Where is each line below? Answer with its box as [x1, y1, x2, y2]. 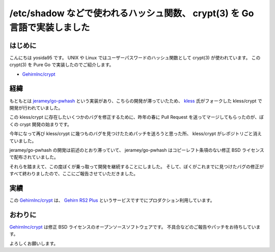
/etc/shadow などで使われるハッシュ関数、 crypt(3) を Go [9, 8, 254, 19]
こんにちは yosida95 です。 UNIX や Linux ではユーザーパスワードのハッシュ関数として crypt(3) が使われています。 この [9, 54, 261, 60]
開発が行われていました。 [9, 105, 63, 111]
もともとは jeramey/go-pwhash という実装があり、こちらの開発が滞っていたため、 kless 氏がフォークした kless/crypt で [9, 98, 262, 104]
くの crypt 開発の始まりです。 [9, 121, 72, 127]
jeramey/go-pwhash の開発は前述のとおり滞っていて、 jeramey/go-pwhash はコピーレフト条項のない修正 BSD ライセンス [9, 147, 264, 153]
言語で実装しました [9, 22, 90, 33]
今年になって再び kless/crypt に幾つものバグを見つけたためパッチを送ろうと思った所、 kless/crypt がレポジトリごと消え [9, 131, 262, 137]
